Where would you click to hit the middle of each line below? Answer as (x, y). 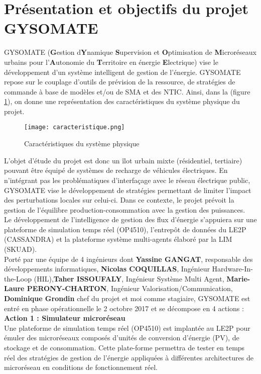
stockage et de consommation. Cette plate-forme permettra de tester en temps (124, 347)
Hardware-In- (232, 269)
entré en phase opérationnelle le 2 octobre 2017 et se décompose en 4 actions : (124, 308)
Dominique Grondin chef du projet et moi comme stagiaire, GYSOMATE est (127, 298)
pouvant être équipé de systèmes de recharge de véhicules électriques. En (116, 170)
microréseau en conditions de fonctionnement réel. (81, 367)
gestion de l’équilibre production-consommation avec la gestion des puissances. (125, 209)
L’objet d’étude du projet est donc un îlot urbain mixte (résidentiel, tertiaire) (123, 160)
